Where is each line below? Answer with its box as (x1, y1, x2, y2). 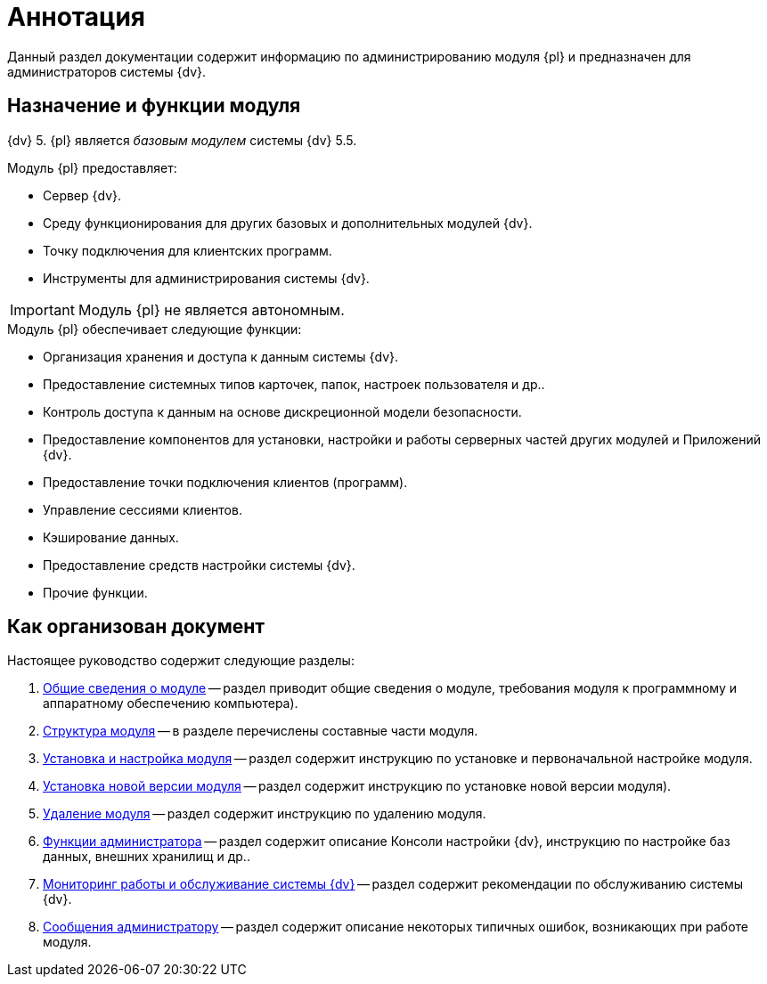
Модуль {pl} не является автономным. (78, 300, 345, 319)
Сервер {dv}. (43, 187, 122, 203)
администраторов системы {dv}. (7, 63, 207, 79)
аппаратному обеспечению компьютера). (43, 695, 298, 712)
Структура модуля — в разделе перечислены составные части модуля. (43, 723, 478, 739)
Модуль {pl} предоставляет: (7, 159, 177, 175)
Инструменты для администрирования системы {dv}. (43, 270, 370, 286)
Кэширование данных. (43, 529, 179, 545)
